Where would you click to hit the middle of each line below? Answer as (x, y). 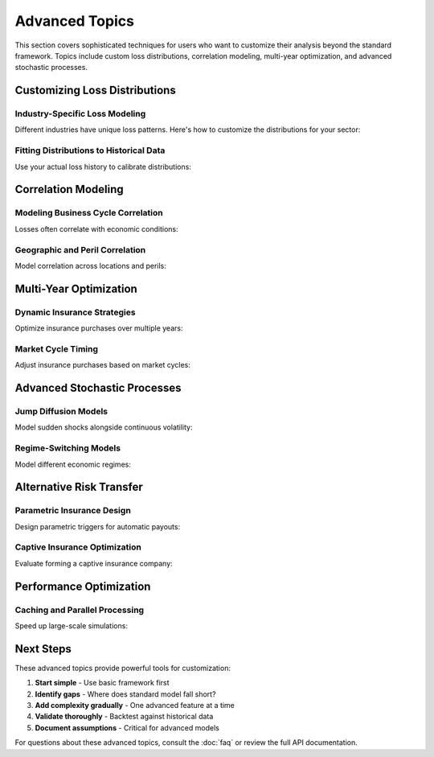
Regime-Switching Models (68, 448)
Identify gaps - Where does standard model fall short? (125, 694)
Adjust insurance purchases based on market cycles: (102, 365)
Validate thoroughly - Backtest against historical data (124, 717)
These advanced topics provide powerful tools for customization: (123, 668)
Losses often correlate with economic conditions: (96, 228)
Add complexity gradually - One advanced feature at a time (135, 706)
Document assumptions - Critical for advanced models (127, 727)
